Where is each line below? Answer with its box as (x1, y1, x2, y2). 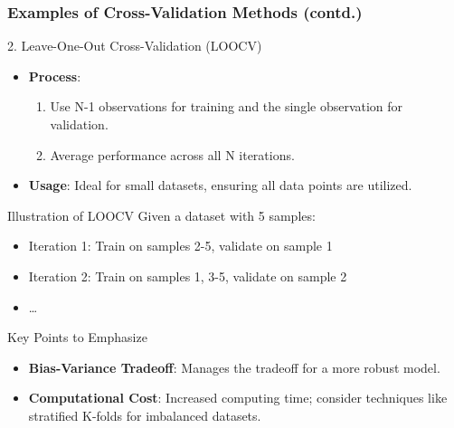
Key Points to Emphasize (7, 328, 147, 347)
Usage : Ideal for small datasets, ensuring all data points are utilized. (28, 176, 412, 195)
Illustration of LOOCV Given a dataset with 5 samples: (7, 205, 316, 224)
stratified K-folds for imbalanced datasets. (28, 405, 261, 424)
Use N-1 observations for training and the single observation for (50, 97, 403, 116)
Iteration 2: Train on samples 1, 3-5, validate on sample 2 (28, 266, 347, 285)
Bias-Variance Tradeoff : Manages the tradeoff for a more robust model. (28, 357, 440, 376)
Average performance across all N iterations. (50, 145, 295, 164)
